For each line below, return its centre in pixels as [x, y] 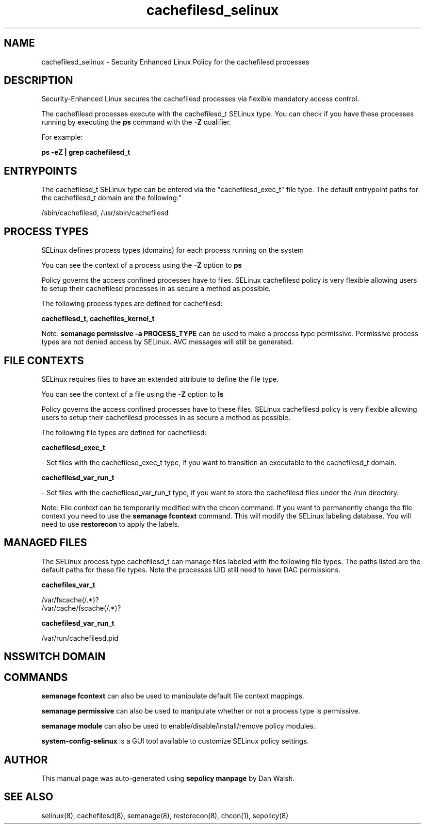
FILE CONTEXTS [44, 360]
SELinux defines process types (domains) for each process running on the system [173, 250]
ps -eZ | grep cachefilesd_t [86, 152]
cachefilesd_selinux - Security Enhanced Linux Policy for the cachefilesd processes [175, 62]
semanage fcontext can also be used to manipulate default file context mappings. [173, 696]
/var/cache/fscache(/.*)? [81, 608]
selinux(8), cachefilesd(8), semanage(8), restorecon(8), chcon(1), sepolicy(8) [165, 815]
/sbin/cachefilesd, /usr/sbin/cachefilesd [105, 213]
